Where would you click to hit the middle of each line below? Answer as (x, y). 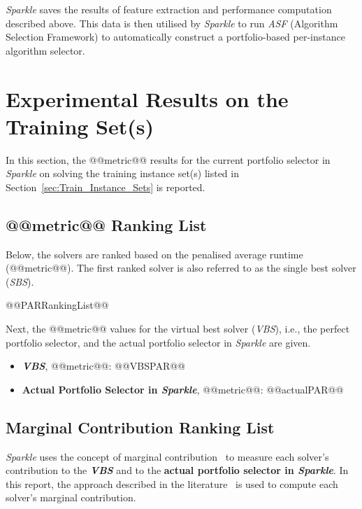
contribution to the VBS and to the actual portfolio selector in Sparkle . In (177, 470)
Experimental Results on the (147, 98)
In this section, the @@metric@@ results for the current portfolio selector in (168, 159)
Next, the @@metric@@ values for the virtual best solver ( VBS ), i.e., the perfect (178, 329)
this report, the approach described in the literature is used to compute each (172, 483)
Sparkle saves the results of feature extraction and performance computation (169, 9)
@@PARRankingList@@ (57, 305)
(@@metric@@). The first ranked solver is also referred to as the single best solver (181, 268)
